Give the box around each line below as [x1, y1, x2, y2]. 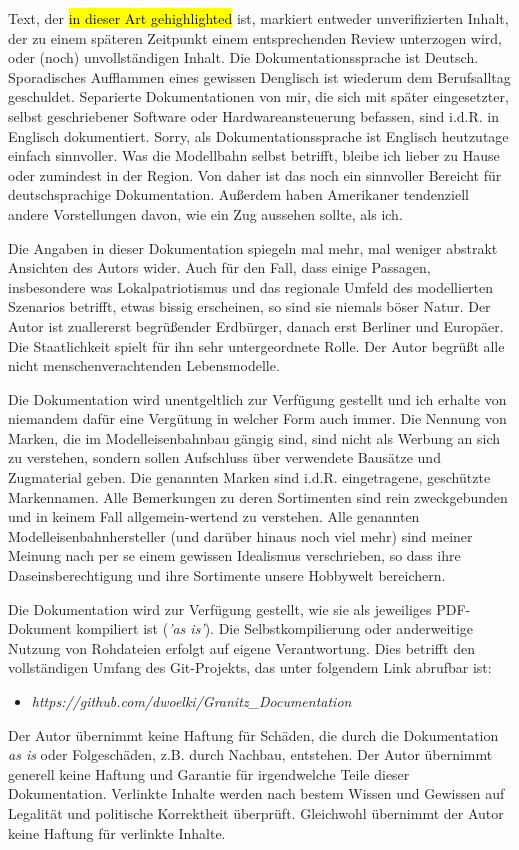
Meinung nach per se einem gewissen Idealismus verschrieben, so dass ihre [8, 545, 461, 566]
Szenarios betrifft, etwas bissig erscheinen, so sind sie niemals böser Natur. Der [8, 296, 491, 317]
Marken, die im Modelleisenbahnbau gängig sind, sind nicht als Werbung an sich [8, 427, 501, 448]
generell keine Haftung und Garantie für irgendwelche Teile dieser [8, 763, 410, 784]
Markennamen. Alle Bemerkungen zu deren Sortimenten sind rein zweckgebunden [8, 486, 508, 507]
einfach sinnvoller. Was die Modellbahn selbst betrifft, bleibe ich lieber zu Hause [8, 145, 500, 166]
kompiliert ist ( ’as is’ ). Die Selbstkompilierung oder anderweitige [76, 618, 474, 639]
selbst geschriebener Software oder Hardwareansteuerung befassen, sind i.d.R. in [8, 105, 500, 126]
